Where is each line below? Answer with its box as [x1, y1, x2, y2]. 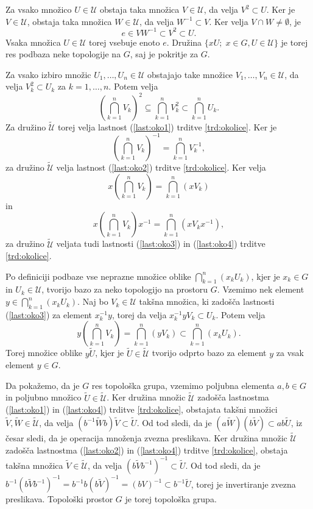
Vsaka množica [5, 35, 61, 48]
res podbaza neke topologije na [5, 48, 121, 60]
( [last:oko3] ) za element [5, 308, 93, 321]
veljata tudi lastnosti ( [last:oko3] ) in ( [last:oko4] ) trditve [56, 237, 266, 250]
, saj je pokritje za [130, 48, 199, 60]
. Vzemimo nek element [217, 283, 304, 296]
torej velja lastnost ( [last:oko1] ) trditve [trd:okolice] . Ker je [57, 120, 277, 133]
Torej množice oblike [5, 346, 83, 359]
